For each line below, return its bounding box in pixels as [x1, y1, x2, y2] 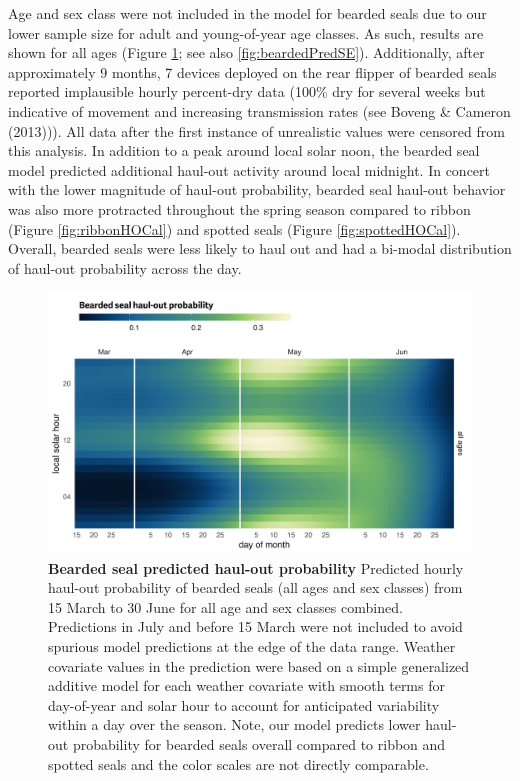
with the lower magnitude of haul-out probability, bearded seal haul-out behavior [8, 179, 506, 200]
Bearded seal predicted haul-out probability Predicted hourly [48, 557, 464, 578]
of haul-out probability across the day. [8, 257, 242, 278]
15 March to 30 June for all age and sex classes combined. [48, 596, 403, 617]
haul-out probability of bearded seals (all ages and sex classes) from [48, 577, 463, 598]
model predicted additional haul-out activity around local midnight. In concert [8, 159, 491, 180]
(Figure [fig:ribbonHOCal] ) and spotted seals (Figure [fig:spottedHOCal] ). [8, 218, 461, 239]
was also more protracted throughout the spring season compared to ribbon [8, 198, 471, 219]
